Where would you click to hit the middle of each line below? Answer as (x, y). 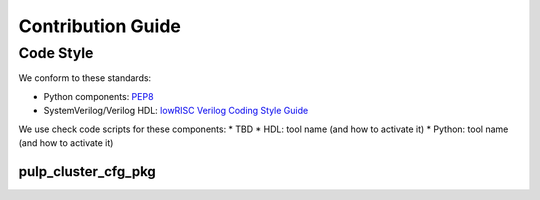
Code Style (56, 53)
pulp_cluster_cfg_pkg (87, 171)
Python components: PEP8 (98, 96)
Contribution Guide (100, 26)
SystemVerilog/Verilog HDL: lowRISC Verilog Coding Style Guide (176, 111)
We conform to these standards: (85, 78)
